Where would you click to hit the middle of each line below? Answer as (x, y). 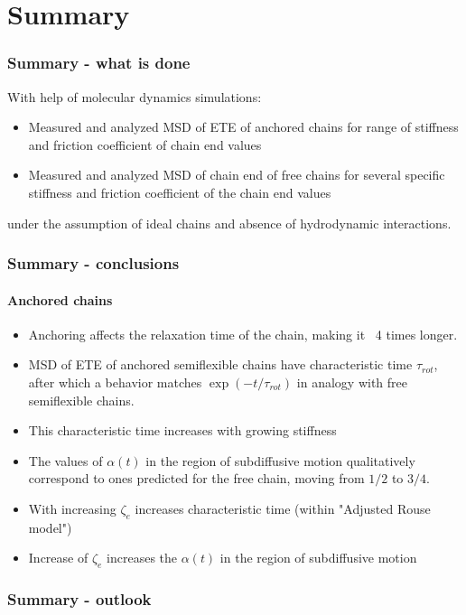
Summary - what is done (99, 63)
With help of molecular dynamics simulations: (135, 96)
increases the (142, 558)
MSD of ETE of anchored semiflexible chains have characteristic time (220, 364)
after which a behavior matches (115, 382)
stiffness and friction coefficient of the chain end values (180, 192)
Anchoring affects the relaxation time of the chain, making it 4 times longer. (243, 334)
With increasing (72, 508)
